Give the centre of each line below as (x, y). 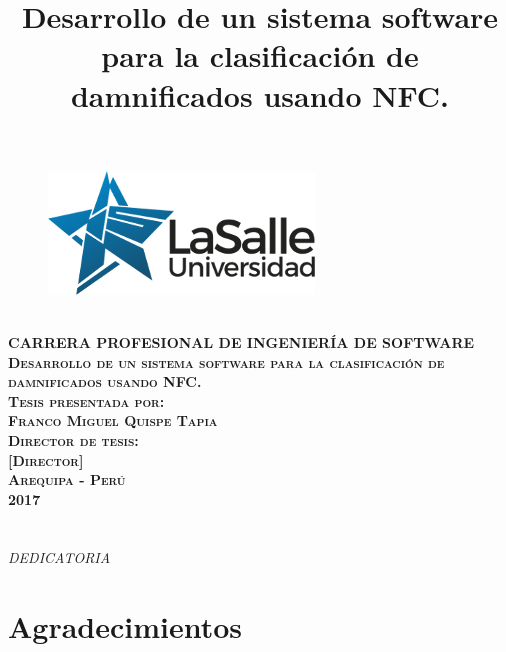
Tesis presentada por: (86, 400)
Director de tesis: (73, 439)
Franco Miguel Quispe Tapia (113, 420)
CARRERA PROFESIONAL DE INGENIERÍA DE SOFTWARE (241, 341)
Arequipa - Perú (67, 479)
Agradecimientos (125, 626)
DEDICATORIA (59, 557)
